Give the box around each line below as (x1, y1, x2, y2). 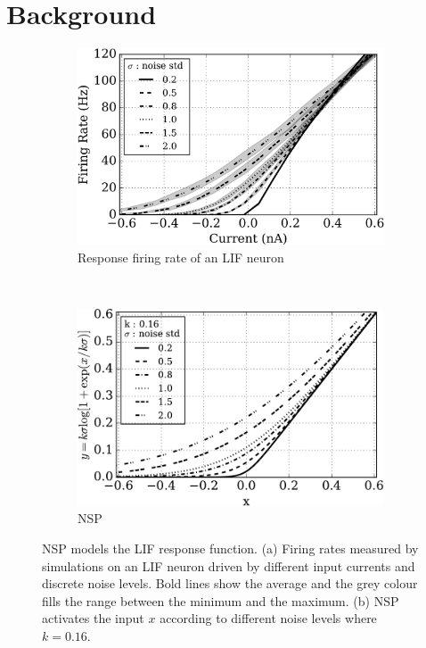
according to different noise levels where (160, 609, 377, 627)
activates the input (42, 609, 144, 627)
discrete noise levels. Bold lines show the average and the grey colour (42, 574, 418, 593)
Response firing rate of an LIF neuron (78, 247, 284, 266)
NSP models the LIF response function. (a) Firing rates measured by (42, 538, 419, 557)
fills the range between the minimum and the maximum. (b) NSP (42, 591, 399, 610)
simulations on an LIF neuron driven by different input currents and (42, 556, 415, 575)
